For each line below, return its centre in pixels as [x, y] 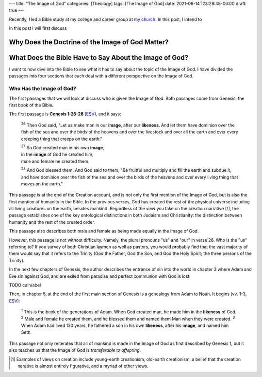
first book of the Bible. [31, 105]
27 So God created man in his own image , [63, 147]
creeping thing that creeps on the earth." [62, 139]
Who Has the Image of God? [42, 89]
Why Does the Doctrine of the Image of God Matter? [89, 42]
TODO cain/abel [25, 285]
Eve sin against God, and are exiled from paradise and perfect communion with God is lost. [100, 276]
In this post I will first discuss [38, 28]
